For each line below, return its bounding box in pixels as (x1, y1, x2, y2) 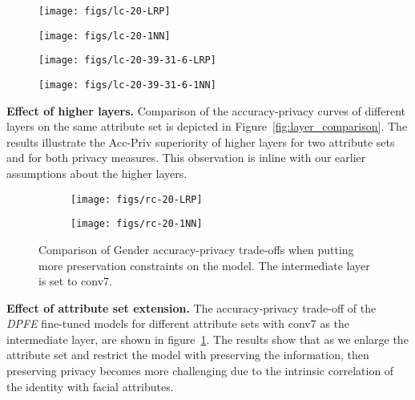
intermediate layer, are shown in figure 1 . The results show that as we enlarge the (6, 330, 409, 347)
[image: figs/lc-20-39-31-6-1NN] (38, 79, 216, 91)
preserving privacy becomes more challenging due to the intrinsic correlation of (6, 362, 394, 379)
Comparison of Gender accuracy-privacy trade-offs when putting (38, 240, 354, 257)
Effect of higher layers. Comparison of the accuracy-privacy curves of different (6, 102, 406, 119)
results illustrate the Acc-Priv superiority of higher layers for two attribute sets (6, 133, 395, 150)
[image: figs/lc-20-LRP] (38, 6, 171, 17)
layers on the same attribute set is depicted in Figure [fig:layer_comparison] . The (6, 118, 408, 135)
